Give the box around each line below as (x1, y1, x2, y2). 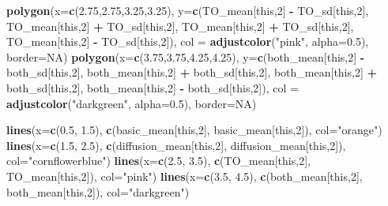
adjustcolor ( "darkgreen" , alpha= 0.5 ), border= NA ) (6, 95, 257, 111)
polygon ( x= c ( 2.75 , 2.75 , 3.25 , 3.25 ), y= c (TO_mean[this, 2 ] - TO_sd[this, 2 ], (6, 2, 369, 18)
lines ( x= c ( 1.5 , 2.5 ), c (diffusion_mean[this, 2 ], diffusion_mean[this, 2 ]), (6, 137, 346, 153)
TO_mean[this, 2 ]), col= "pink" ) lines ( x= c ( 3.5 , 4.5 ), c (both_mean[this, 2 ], (6, 167, 363, 184)
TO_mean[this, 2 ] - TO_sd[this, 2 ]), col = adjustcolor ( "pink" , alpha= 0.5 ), (6, 33, 369, 50)
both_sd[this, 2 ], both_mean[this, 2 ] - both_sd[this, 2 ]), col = (6, 79, 299, 96)
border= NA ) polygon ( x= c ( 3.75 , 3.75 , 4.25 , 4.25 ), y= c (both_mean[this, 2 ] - (6, 48, 365, 65)
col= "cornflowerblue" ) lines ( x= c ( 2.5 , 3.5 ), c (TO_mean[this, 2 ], (6, 152, 311, 169)
